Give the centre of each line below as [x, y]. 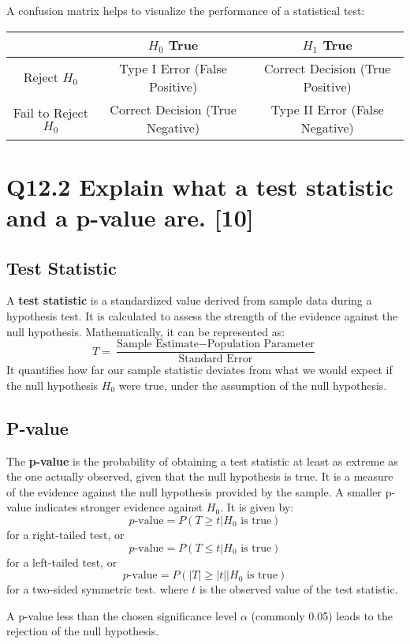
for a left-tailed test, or [62, 562]
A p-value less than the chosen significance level [122, 615]
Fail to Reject [50, 112]
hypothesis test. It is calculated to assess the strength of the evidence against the [202, 315]
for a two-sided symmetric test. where [97, 589]
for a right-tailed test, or [65, 534]
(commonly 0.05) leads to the [322, 615]
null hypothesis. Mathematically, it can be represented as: [146, 331]
